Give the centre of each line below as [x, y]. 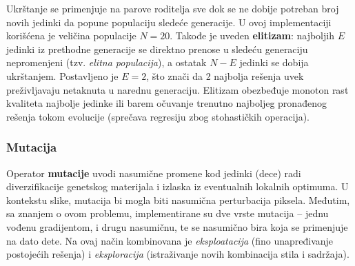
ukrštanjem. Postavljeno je [62, 75]
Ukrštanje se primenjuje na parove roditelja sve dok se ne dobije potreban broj [173, 8]
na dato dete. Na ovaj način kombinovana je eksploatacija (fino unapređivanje [170, 240]
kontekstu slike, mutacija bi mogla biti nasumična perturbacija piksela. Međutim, [178, 199]
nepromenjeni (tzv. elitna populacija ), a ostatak [106, 62]
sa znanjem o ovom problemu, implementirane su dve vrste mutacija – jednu [168, 213]
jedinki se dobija [274, 62]
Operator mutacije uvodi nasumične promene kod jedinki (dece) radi [154, 173]
